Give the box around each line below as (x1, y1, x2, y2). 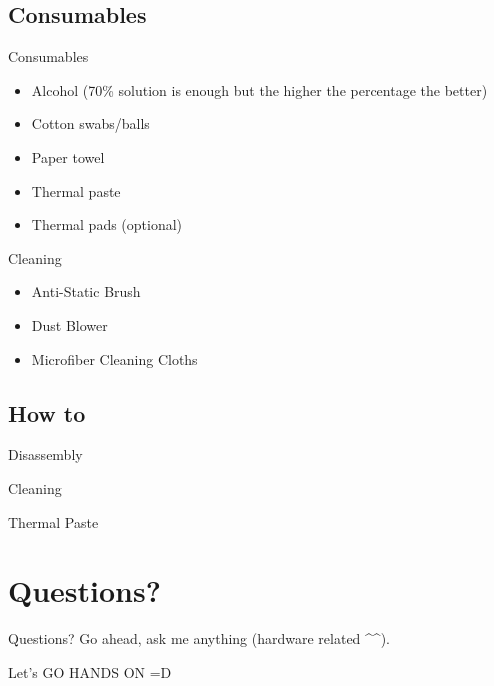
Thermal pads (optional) (31, 214, 183, 235)
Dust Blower (31, 314, 108, 335)
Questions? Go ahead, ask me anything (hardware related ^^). (8, 628, 390, 649)
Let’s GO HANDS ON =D (8, 661, 172, 682)
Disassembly (8, 444, 83, 465)
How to (8, 397, 86, 428)
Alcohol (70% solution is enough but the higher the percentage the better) (31, 79, 488, 100)
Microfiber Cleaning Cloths (31, 348, 198, 369)
